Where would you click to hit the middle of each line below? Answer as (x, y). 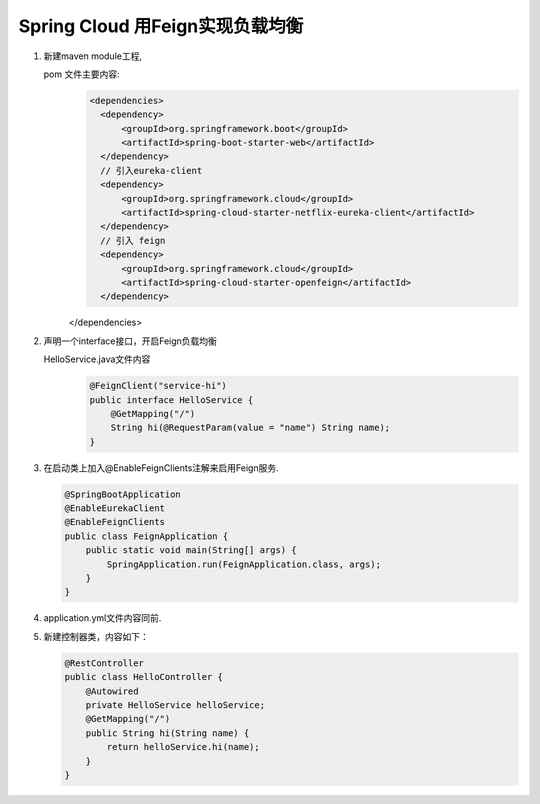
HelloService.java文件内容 (97, 359)
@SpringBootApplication (123, 494)
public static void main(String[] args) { (191, 550)
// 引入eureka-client (151, 170)
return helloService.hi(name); (183, 747)
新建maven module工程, (92, 56)
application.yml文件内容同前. (102, 618)
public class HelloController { (144, 677)
